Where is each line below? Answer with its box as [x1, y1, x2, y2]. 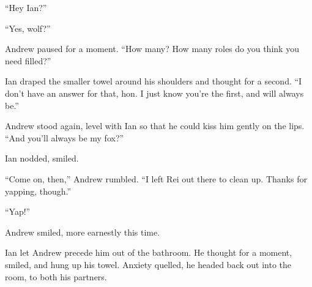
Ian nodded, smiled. [5, 152, 79, 165]
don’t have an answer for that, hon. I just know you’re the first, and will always [5, 86, 304, 99]
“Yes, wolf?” [5, 21, 51, 34]
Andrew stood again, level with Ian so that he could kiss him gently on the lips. [5, 119, 305, 132]
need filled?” [5, 54, 51, 67]
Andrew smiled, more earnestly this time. [5, 225, 160, 238]
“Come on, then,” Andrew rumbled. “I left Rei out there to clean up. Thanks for [5, 172, 307, 185]
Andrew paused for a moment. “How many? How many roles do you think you [5, 42, 299, 55]
